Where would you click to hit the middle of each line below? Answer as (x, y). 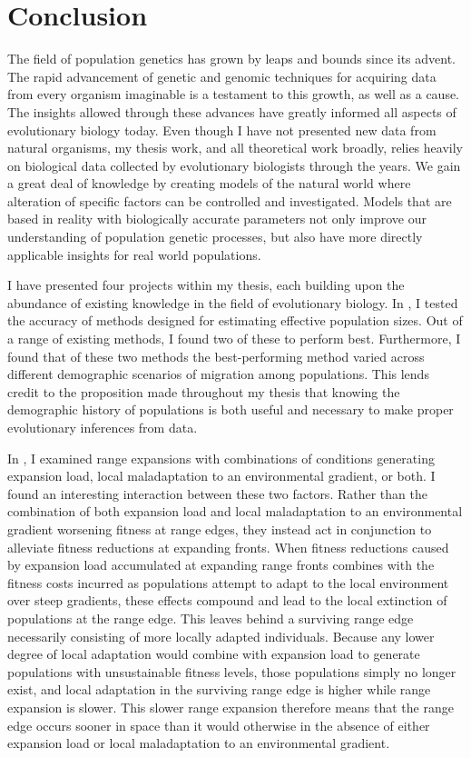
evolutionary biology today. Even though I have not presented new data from (222, 130)
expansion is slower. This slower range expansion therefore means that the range (231, 707)
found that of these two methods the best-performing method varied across (216, 356)
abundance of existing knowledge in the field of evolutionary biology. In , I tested (233, 302)
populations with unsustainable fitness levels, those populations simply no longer (232, 671)
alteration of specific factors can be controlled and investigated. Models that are (230, 200)
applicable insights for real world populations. (134, 254)
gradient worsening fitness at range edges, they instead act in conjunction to (220, 529)
